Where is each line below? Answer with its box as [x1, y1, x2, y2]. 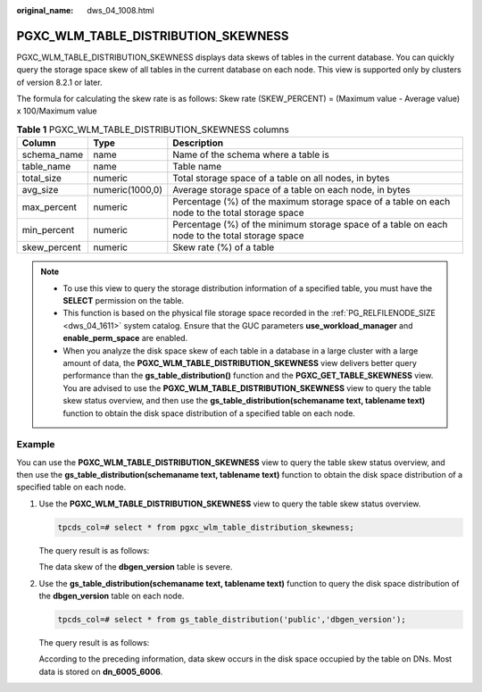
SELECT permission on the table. [62, 296, 185, 306]
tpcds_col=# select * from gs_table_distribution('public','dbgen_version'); [57, 614, 406, 624]
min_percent [21, 224, 75, 237]
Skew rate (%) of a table [172, 241, 275, 254]
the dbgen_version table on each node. [38, 590, 185, 601]
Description [172, 137, 223, 149]
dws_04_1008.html [87, 5, 155, 15]
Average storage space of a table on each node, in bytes [172, 184, 411, 196]
